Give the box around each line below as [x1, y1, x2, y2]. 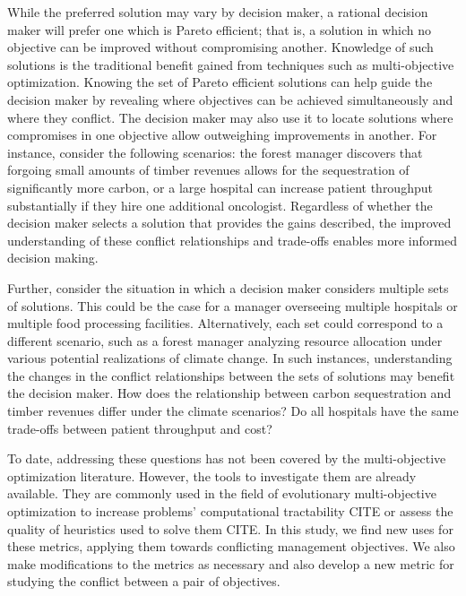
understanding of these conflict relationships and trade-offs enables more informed [7, 230, 457, 249]
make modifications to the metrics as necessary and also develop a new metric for [7, 554, 454, 573]
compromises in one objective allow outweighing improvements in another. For [7, 125, 437, 144]
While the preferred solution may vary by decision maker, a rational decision [7, 3, 428, 21]
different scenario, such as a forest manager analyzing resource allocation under [7, 331, 443, 350]
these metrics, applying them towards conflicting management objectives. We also [7, 537, 455, 556]
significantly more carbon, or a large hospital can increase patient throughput [7, 177, 433, 196]
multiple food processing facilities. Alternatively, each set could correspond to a [7, 314, 444, 333]
